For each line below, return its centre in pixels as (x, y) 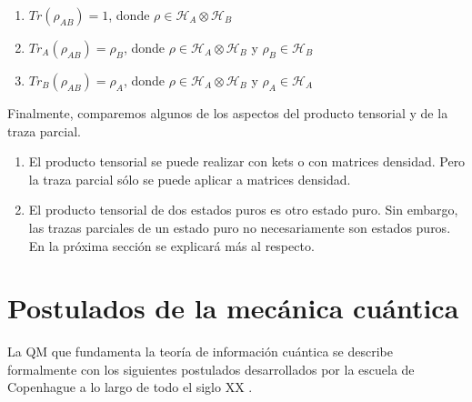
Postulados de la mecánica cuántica (233, 308)
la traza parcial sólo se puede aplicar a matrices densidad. (190, 179)
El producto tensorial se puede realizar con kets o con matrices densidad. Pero (247, 161)
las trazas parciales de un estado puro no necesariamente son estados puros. (240, 227)
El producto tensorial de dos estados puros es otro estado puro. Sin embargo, (243, 210)
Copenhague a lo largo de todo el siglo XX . (130, 387)
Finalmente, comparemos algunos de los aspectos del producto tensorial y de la (228, 113)
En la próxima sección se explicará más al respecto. (171, 245)
